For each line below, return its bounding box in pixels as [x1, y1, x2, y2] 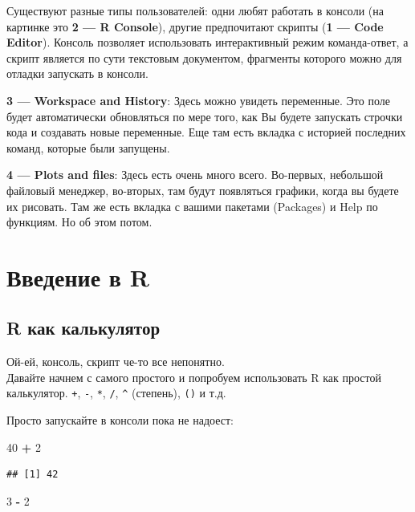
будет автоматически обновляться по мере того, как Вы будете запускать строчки [6, 108, 403, 124]
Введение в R [6, 260, 149, 293]
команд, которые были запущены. [6, 139, 170, 156]
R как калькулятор [6, 315, 161, 340]
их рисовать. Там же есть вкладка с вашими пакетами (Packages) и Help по [6, 197, 378, 214]
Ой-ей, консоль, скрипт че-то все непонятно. [6, 353, 225, 370]
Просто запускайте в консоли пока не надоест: [6, 412, 234, 429]
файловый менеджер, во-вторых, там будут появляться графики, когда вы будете [6, 181, 399, 198]
